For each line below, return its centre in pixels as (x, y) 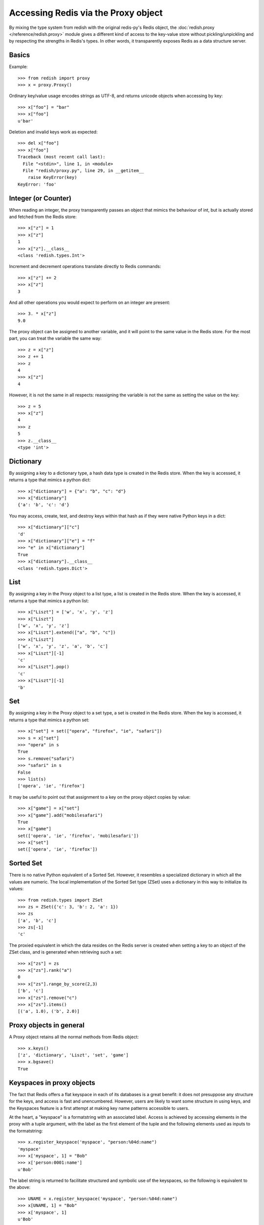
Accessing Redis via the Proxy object (86, 13)
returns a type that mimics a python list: (49, 601)
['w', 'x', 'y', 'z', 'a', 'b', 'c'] (63, 646)
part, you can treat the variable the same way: (55, 339)
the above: (20, 1187)
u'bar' (26, 121)
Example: (18, 67)
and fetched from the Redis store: (43, 217)
